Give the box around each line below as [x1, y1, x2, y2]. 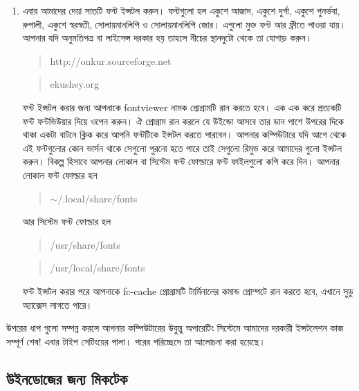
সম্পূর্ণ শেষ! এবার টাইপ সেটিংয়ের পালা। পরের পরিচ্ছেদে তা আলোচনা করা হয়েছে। [6, 334, 266, 348]
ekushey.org [50, 77, 100, 91]
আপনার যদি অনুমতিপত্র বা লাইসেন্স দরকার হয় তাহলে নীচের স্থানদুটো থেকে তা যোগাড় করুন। [22, 30, 313, 45]
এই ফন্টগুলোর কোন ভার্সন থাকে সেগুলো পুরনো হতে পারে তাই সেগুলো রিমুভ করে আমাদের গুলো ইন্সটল [22, 140, 342, 155]
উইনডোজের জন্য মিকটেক [6, 368, 128, 389]
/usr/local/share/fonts [50, 260, 145, 275]
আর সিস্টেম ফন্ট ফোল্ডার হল [22, 214, 111, 229]
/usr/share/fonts [50, 237, 121, 251]
